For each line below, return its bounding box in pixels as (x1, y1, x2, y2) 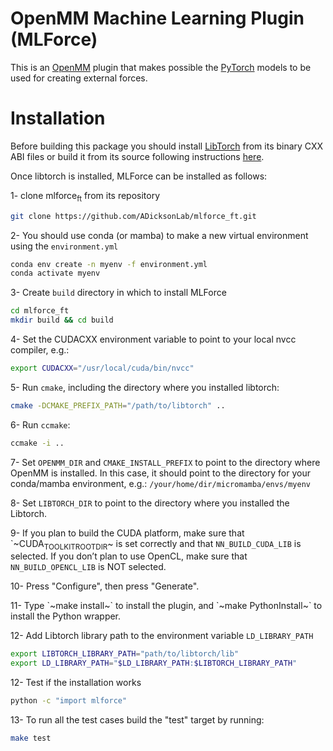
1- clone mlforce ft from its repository (10, 189, 161, 204)
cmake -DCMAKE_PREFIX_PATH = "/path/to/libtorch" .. (10, 400, 226, 411)
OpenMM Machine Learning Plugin (10, 7, 305, 30)
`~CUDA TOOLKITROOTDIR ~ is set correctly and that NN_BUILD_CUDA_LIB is (10, 537, 302, 552)
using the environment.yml (10, 240, 119, 252)
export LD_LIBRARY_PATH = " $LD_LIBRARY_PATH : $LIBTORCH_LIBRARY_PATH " (10, 658, 298, 669)
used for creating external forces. (10, 72, 148, 84)
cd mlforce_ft (10, 306, 70, 316)
